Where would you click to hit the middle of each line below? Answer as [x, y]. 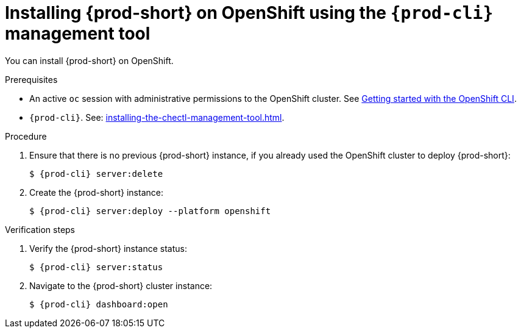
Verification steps [40, 229]
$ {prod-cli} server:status [96, 267]
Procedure [26, 136]
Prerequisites [31, 79]
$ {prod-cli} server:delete [96, 174]
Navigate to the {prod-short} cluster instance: [121, 285]
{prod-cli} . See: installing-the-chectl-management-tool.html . [157, 117]
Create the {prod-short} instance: [96, 192]
